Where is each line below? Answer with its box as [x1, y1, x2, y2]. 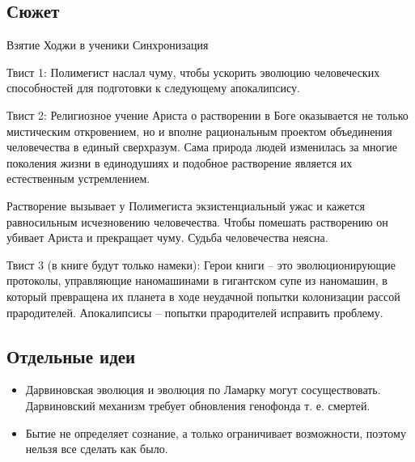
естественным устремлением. [6, 170, 150, 187]
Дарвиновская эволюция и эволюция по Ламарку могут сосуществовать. [25, 381, 381, 398]
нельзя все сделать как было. [25, 440, 168, 457]
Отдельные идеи [6, 343, 136, 368]
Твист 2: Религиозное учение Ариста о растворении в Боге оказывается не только [6, 106, 409, 123]
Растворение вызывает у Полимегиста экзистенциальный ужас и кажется [6, 197, 365, 214]
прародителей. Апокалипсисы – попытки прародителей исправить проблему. [6, 303, 383, 320]
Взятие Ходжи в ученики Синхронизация [6, 36, 209, 53]
